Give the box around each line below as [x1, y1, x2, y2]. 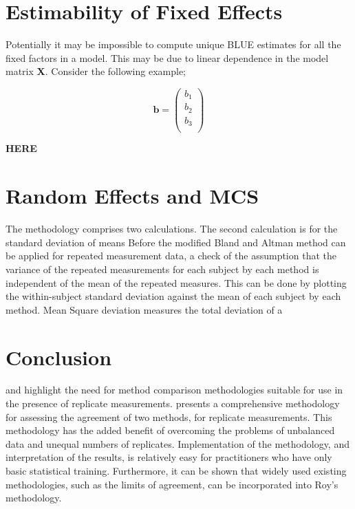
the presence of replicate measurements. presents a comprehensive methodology [6, 396, 340, 411]
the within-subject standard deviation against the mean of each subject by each [6, 289, 341, 303]
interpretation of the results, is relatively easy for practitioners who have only [6, 450, 332, 464]
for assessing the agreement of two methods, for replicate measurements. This [6, 409, 332, 424]
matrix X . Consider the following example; [6, 64, 186, 78]
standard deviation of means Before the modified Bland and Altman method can [6, 235, 346, 249]
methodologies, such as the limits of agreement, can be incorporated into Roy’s [6, 477, 338, 491]
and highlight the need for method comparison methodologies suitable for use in [6, 382, 343, 397]
